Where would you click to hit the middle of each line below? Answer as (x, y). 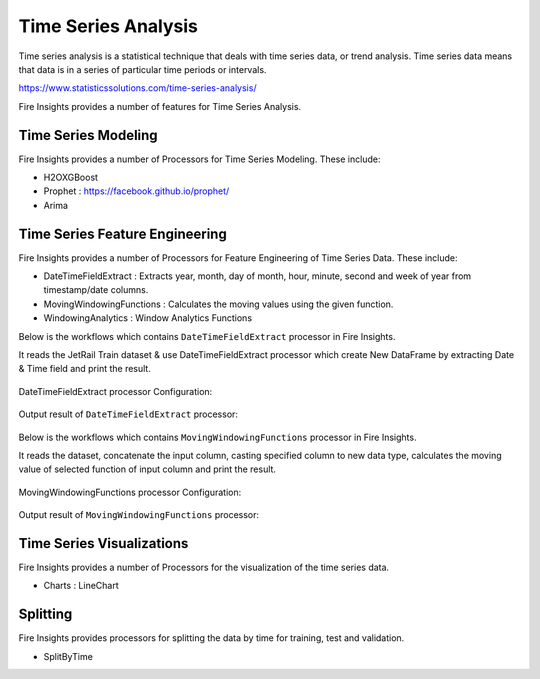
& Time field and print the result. (85, 369)
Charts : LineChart (81, 586)
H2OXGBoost (71, 177)
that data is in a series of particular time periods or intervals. (142, 69)
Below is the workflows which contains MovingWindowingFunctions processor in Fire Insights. (217, 437)
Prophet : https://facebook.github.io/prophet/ (136, 191)
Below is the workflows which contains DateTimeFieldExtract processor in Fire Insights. (207, 336)
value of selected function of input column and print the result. (147, 469)
